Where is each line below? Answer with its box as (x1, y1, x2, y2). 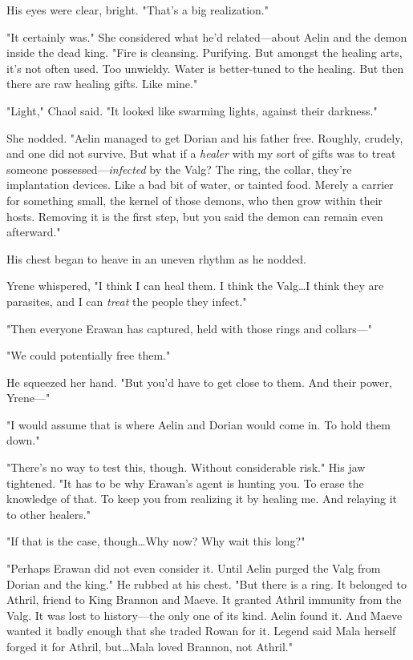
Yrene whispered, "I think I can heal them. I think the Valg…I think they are (6, 277, 384, 294)
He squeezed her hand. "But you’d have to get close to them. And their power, (6, 373, 392, 390)
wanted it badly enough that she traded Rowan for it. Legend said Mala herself (6, 622, 396, 639)
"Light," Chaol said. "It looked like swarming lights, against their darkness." (6, 102, 378, 119)
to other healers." (6, 505, 91, 522)
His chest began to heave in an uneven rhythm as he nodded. (6, 250, 306, 267)
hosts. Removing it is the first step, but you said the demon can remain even (6, 207, 383, 224)
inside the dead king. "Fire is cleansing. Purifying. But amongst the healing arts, (6, 44, 403, 61)
